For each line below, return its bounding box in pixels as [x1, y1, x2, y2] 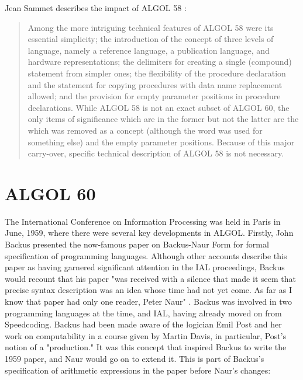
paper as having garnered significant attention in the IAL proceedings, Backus [5, 261, 285, 273]
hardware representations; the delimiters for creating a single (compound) [27, 55, 292, 68]
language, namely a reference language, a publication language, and [27, 44, 270, 56]
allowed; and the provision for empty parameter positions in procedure [27, 90, 281, 102]
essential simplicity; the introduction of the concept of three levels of [27, 33, 274, 45]
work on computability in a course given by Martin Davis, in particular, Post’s [5, 329, 287, 341]
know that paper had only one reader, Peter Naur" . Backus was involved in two [5, 295, 292, 307]
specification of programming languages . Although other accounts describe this [5, 249, 287, 262]
